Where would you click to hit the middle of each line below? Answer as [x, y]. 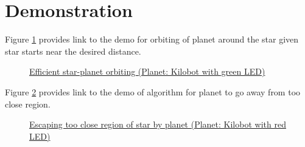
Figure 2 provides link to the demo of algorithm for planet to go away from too [153, 91]
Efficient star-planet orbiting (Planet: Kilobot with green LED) [147, 71]
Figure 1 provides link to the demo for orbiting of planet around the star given [152, 39]
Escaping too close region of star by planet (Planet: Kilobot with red [158, 124]
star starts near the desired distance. [73, 51]
